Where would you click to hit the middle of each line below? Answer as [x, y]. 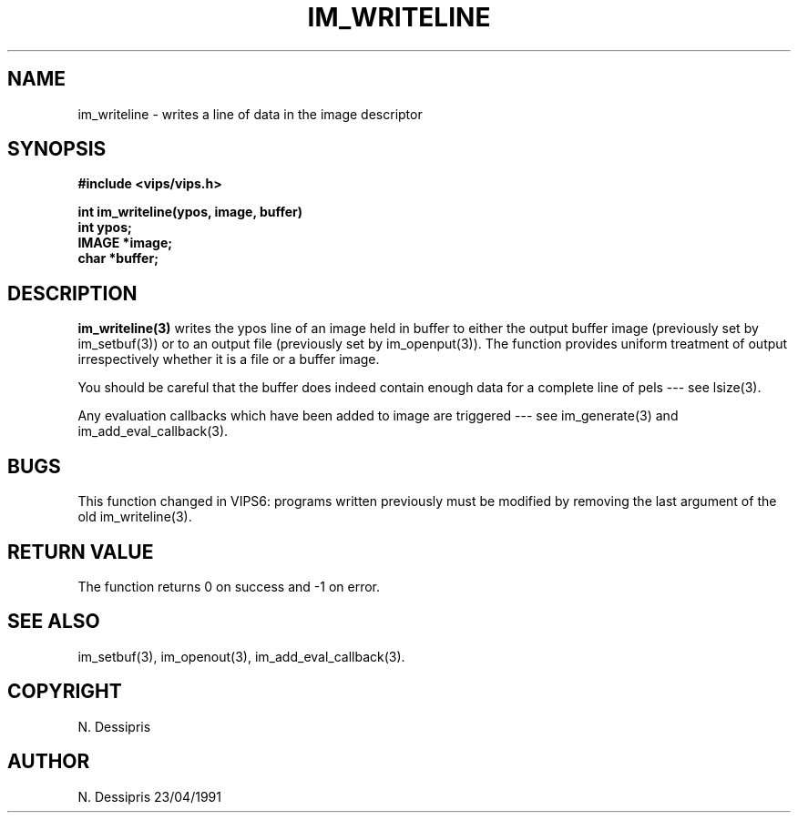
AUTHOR [49, 762]
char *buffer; [118, 258]
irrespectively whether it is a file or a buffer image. [229, 359]
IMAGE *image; [125, 243]
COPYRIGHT [65, 692]
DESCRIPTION [72, 293]
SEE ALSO [54, 622]
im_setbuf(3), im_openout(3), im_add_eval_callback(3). [241, 656]
